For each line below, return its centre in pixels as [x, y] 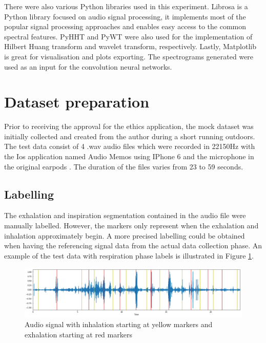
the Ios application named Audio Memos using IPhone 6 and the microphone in [129, 156]
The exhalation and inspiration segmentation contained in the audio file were [125, 215]
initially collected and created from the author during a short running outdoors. [130, 136]
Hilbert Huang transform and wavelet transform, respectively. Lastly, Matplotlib [130, 46]
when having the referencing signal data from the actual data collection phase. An [133, 245]
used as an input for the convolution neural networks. [88, 66]
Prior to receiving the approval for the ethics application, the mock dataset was [129, 126]
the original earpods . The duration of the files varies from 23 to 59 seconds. [124, 166]
